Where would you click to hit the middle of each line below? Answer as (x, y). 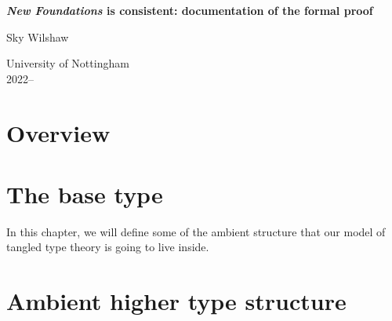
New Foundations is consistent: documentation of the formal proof (190, 10)
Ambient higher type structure (176, 301)
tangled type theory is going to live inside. (108, 247)
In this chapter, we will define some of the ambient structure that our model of (196, 231)
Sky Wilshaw (38, 36)
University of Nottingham (68, 63)
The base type (85, 193)
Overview (58, 132)
